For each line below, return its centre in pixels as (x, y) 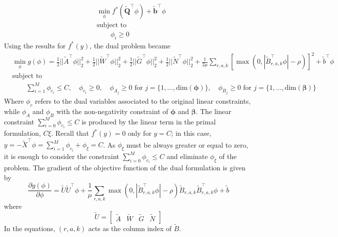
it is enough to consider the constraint (62, 156)
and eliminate (187, 156)
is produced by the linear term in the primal (149, 121)
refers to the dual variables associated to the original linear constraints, (143, 101)
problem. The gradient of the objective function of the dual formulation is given (125, 168)
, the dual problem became (130, 45)
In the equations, (30, 228)
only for (140, 133)
